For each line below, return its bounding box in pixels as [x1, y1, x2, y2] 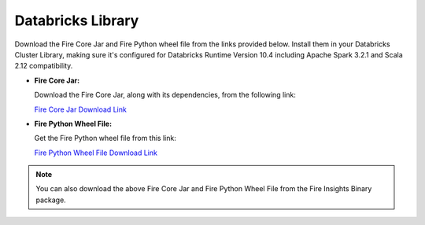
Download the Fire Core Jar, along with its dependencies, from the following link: [34, 90, 297, 100]
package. [35, 195, 66, 205]
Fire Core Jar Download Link [34, 105, 128, 114]
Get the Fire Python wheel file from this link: [34, 134, 176, 143]
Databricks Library [14, 12, 139, 29]
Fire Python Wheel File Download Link [34, 148, 157, 157]
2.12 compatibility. [14, 61, 73, 71]
